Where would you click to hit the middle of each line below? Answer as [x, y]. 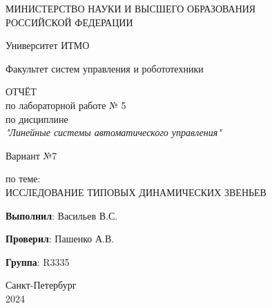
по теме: [23, 179]
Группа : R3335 [38, 261]
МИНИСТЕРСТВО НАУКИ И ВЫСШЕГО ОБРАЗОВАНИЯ [131, 8]
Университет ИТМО [48, 45]
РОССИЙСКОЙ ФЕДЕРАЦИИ [69, 22]
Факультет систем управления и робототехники [105, 68]
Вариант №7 [31, 155]
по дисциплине [37, 118]
